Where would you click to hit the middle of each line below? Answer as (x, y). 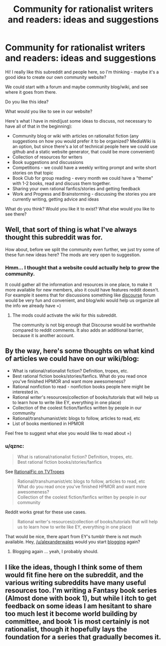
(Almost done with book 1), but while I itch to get (81, 598)
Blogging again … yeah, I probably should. (55, 552)
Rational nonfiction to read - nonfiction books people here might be (81, 386)
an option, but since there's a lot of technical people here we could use (85, 146)
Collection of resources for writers (47, 157)
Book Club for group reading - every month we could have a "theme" (83, 178)
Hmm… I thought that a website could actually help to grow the (82, 268)
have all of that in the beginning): (39, 126)
